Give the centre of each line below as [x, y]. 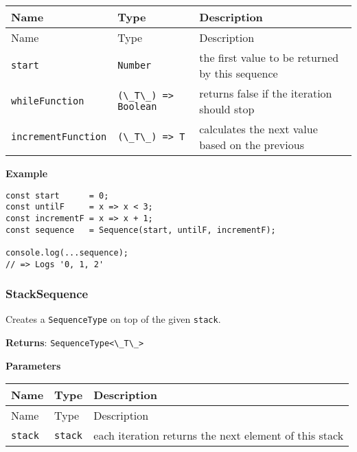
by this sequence [239, 73]
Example [27, 173]
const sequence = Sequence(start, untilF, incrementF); [141, 230]
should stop [227, 109]
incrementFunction [59, 137]
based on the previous [252, 145]
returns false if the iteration [266, 93]
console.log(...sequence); [67, 252]
